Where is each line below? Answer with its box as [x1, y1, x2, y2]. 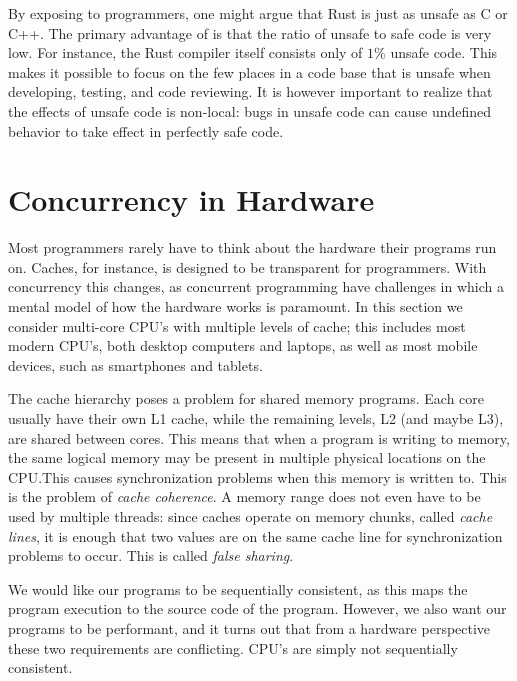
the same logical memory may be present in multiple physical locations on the [8, 447, 486, 468]
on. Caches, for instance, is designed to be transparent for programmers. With [8, 256, 487, 277]
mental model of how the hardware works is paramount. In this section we [8, 296, 463, 317]
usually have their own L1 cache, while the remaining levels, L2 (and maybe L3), [8, 408, 504, 429]
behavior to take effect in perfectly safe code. [8, 120, 284, 141]
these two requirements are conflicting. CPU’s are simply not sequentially [8, 637, 458, 658]
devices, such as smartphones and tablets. [8, 354, 263, 375]
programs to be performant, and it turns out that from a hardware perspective [8, 617, 491, 638]
